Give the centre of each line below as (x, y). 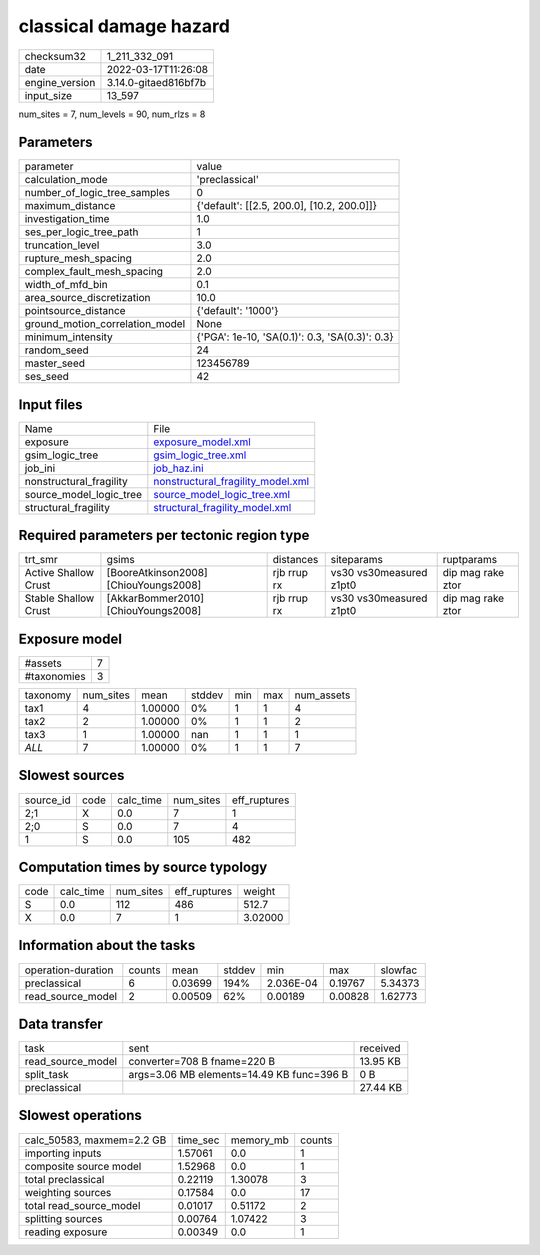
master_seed (54, 363)
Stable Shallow (59, 598)
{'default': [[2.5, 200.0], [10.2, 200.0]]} (287, 206)
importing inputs (63, 1153)
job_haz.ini (178, 468)
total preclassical (64, 1179)
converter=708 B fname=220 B (202, 1062)
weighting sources (68, 1192)
